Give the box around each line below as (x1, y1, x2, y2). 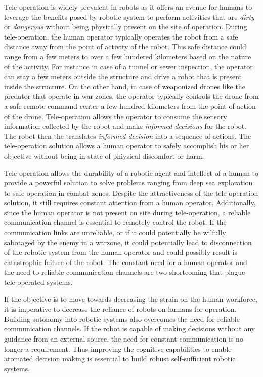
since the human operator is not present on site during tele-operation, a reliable (4, 207, 251, 217)
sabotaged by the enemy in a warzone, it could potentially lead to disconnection (4, 237, 252, 247)
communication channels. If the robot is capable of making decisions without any (4, 323, 255, 334)
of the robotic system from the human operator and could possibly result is (4, 247, 238, 257)
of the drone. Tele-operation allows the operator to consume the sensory (4, 110, 227, 121)
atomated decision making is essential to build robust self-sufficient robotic (4, 353, 236, 364)
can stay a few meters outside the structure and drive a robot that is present (4, 71, 242, 82)
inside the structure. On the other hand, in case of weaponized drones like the (4, 81, 245, 91)
